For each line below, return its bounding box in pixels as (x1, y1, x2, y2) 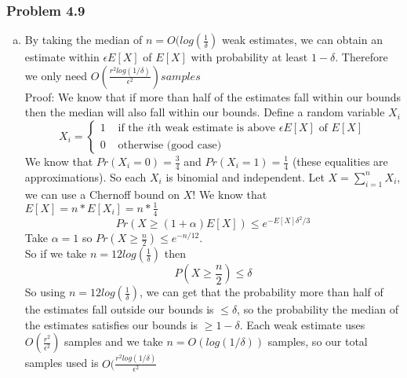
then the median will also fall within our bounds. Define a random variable (24, 104, 385, 120)
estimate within (24, 49, 100, 65)
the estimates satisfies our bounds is (24, 316, 198, 332)
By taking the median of (24, 31, 143, 48)
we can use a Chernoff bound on (24, 185, 180, 202)
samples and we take (64, 333, 163, 350)
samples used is (24, 354, 99, 371)
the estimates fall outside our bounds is (24, 301, 214, 317)
